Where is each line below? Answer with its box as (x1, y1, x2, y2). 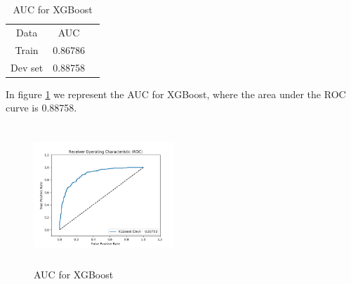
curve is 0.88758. (6, 100, 77, 115)
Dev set (11, 60, 44, 74)
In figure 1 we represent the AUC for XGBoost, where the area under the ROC (6, 86, 346, 101)
